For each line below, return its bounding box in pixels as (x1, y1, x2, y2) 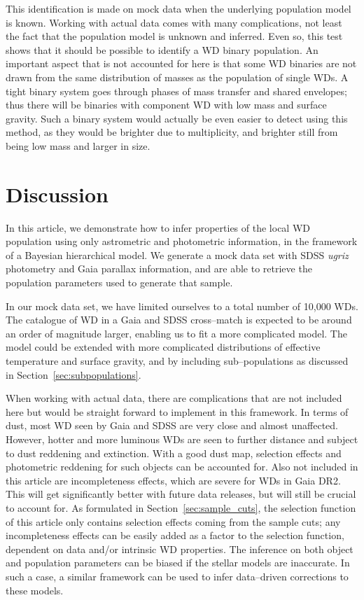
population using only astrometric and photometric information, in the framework (6, 234, 358, 249)
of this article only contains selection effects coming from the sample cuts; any (6, 514, 341, 529)
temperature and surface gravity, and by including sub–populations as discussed (6, 354, 349, 368)
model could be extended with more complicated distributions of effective (6, 340, 321, 354)
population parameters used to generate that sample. (6, 275, 233, 290)
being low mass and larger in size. (6, 138, 150, 153)
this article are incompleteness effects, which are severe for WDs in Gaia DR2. (6, 473, 341, 487)
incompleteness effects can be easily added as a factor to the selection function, (6, 528, 344, 543)
